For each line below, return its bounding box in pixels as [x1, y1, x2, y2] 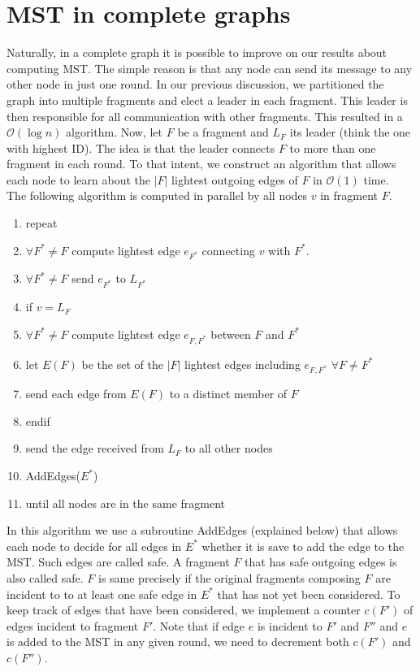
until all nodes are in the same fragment [25, 494, 226, 511]
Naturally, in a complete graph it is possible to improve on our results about [6, 44, 388, 61]
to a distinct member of [169, 385, 288, 402]
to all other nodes [184, 440, 273, 457]
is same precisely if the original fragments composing [97, 570, 361, 586]
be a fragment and [177, 124, 269, 141]
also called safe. [6, 570, 84, 586]
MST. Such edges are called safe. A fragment [6, 553, 230, 570]
